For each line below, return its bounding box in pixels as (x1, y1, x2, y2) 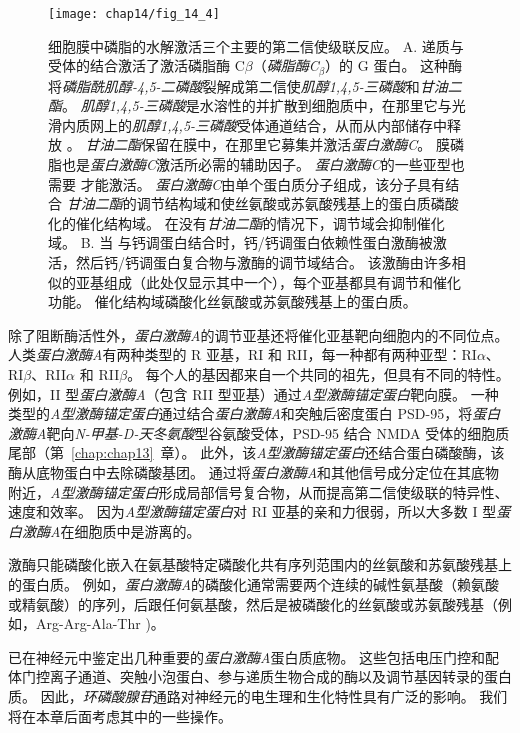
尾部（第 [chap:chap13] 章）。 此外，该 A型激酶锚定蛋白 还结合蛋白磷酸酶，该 (8, 442, 505, 463)
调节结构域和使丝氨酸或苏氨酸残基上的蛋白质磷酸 (136, 193, 459, 214)
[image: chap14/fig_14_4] (48, 7, 220, 21)
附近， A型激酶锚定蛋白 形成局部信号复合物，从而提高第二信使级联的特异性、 (8, 481, 509, 502)
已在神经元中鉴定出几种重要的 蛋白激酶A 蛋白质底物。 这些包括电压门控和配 (8, 646, 500, 667)
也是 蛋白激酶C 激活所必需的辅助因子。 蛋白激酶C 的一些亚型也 (61, 154, 465, 175)
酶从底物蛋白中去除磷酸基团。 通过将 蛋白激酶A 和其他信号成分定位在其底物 (8, 461, 500, 482)
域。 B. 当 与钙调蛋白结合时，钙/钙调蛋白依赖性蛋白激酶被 (48, 232, 433, 253)
